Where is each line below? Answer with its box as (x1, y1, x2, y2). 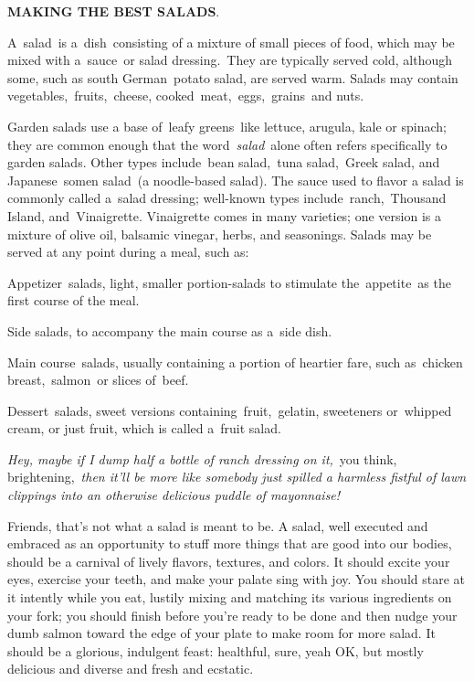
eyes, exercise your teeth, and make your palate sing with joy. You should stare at (7, 569, 466, 589)
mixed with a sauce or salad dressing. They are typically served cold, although (7, 50, 453, 69)
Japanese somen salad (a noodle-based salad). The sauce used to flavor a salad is (7, 170, 464, 189)
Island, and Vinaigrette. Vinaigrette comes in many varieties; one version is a (7, 206, 441, 225)
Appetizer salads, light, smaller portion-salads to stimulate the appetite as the (7, 272, 451, 292)
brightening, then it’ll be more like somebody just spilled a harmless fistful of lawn (7, 467, 467, 486)
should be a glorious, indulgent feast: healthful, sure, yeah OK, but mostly (7, 641, 424, 660)
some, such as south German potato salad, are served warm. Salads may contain (7, 68, 458, 87)
